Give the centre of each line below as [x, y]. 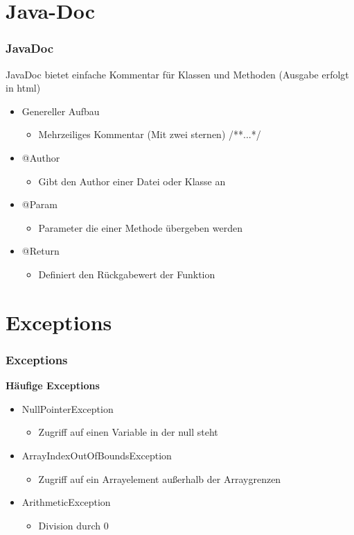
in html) [23, 88]
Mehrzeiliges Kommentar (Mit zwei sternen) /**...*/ [150, 134]
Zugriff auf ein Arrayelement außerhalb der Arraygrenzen [160, 478]
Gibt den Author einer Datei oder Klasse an [132, 181]
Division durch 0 [73, 525]
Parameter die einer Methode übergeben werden [140, 227]
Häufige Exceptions [53, 385]
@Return [41, 251]
